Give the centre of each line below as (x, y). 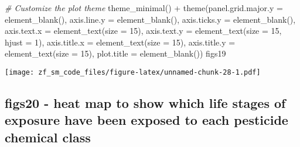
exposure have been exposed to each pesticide (146, 120)
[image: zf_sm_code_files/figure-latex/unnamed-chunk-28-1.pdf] (133, 72)
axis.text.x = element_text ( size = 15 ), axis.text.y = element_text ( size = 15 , (143, 31)
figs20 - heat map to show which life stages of (145, 103)
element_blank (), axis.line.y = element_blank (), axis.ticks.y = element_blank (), (150, 19)
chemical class (48, 137)
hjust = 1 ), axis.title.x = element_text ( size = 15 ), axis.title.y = (120, 42)
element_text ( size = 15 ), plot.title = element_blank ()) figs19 (115, 53)
